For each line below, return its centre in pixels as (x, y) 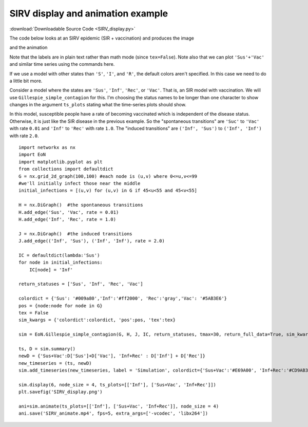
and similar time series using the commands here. (62, 64)
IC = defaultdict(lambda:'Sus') (59, 255)
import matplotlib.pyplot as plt (61, 162)
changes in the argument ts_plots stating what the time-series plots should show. (98, 105)
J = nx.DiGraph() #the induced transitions (76, 234)
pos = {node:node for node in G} (61, 305)
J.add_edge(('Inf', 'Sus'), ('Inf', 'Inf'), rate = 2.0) (92, 241)
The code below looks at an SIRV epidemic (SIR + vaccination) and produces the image (102, 38)
